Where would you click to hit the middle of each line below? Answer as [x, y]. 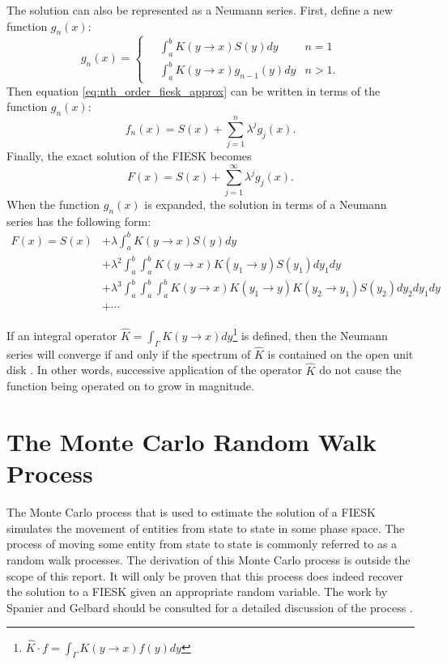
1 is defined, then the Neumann [310, 334]
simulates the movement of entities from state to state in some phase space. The [206, 528]
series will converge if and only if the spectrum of [129, 353]
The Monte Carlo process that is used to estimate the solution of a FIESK [191, 512]
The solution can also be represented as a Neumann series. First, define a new [200, 10]
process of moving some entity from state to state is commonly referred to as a [202, 544]
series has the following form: [79, 221]
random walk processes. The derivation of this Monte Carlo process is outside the [209, 559]
